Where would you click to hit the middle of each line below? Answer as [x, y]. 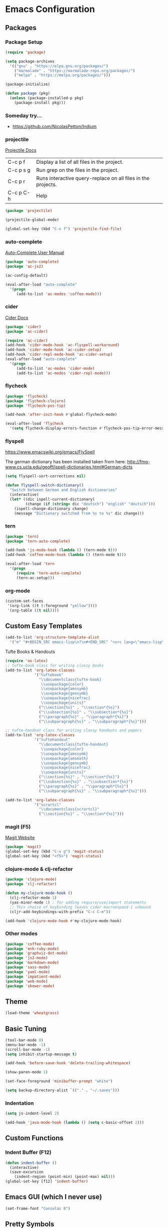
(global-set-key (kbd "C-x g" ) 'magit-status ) [54, 852]
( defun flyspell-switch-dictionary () [44, 485]
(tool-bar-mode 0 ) [24, 1040]
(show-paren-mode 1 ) [27, 1072]
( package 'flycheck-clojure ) [35, 401]
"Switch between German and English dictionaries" [63, 490]
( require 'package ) [25, 52]
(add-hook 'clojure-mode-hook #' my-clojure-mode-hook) [63, 921]
